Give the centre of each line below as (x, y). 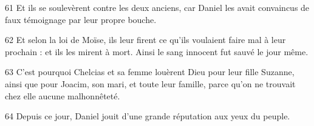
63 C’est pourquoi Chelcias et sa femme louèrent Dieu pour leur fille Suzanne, (150, 72)
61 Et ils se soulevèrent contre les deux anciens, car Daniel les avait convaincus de (157, 7)
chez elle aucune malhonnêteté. (63, 95)
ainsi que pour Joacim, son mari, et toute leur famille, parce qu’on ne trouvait (150, 83)
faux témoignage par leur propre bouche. (81, 19)
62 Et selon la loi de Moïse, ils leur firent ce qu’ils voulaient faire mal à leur (145, 40)
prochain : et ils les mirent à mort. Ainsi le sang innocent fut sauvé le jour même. (157, 51)
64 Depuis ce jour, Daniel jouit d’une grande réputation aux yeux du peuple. (148, 116)
